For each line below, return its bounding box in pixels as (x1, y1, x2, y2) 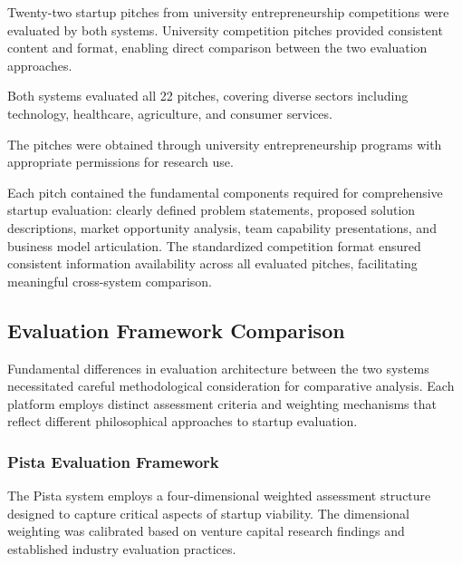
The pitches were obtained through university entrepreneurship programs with (7, 134, 442, 153)
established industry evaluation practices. (7, 539, 236, 558)
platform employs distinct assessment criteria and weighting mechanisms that (7, 394, 437, 413)
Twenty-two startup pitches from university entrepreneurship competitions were (7, 3, 449, 21)
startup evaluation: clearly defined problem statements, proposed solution (7, 200, 416, 219)
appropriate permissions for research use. (7, 152, 234, 171)
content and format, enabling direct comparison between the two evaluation (7, 38, 428, 57)
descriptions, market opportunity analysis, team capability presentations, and (7, 218, 437, 237)
